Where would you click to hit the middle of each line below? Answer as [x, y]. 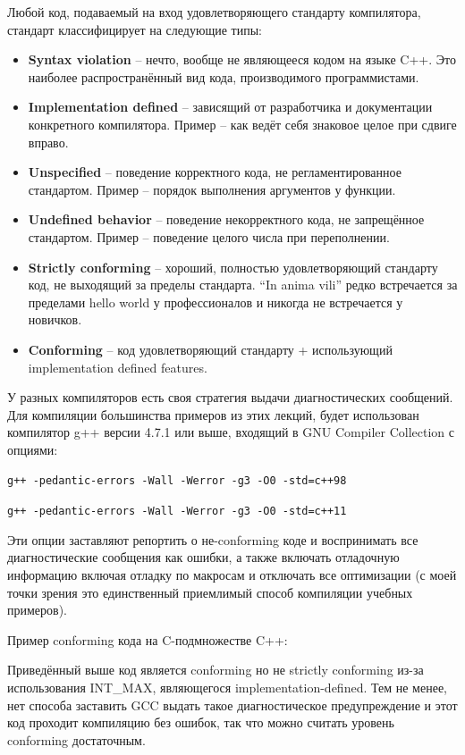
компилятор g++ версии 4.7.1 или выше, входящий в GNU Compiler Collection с [231, 432]
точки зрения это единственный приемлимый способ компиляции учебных [210, 592]
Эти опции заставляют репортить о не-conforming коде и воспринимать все [213, 539]
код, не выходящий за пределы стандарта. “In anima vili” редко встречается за [243, 285]
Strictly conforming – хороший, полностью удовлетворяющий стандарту [233, 267]
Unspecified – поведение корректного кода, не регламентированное [215, 172]
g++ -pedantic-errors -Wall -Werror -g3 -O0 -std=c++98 [177, 481]
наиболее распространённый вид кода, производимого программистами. [224, 76]
